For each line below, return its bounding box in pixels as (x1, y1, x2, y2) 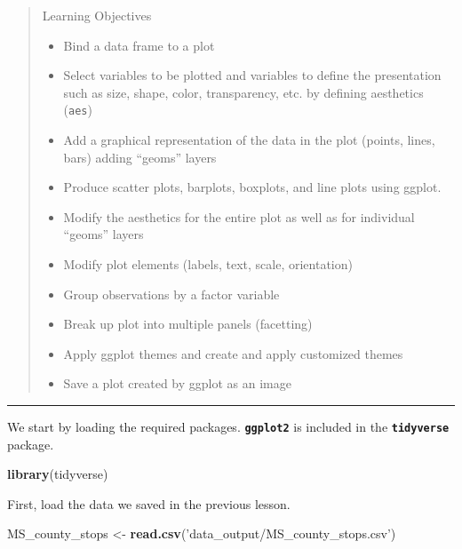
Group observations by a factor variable (63, 284, 280, 303)
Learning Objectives (42, 6, 152, 24)
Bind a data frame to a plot (63, 36, 215, 54)
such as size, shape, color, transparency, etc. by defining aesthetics (63, 83, 424, 101)
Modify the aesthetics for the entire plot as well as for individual (63, 207, 415, 226)
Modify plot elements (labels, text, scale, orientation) (63, 255, 353, 273)
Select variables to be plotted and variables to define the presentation (63, 66, 442, 84)
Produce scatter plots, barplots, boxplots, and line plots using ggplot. (63, 178, 442, 196)
